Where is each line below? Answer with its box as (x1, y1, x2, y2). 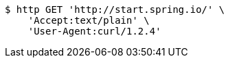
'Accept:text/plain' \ (27, 15, 150, 26)
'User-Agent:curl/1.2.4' (27, 26, 161, 37)
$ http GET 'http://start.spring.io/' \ (5, 4, 225, 15)
